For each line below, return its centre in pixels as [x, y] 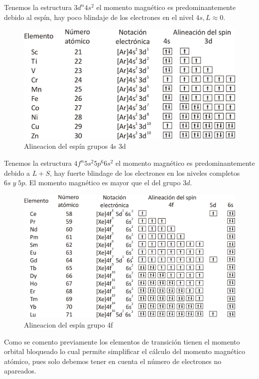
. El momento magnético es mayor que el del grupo [103, 183]
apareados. [20, 371]
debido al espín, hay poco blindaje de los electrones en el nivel [99, 17]
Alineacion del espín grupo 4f [68, 325]
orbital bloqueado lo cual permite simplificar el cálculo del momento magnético [125, 351]
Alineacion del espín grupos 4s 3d [75, 146]
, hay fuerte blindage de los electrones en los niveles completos [145, 173]
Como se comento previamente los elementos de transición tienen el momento [122, 341]
